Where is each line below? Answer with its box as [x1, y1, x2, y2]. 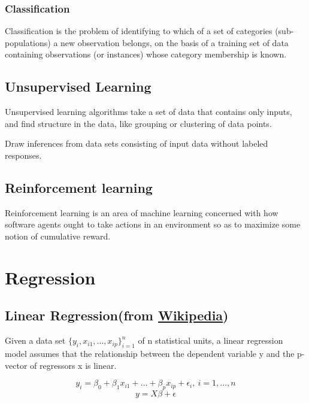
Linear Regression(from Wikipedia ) [5, 306, 229, 325]
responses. [5, 149, 42, 161]
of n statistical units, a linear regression [138, 334, 283, 347]
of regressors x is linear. [30, 359, 117, 371]
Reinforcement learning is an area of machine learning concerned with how [5, 206, 278, 219]
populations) [5, 36, 51, 49]
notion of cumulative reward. [5, 229, 111, 242]
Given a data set [5, 334, 66, 347]
